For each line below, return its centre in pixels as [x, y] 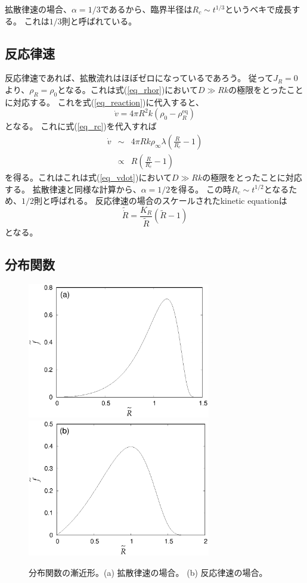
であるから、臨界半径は [146, 9]
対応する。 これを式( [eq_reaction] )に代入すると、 [108, 102]
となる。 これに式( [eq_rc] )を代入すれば [81, 126]
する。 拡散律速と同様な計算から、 [73, 189]
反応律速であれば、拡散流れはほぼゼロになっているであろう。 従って [139, 78]
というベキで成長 [258, 9]
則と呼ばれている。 [99, 21]
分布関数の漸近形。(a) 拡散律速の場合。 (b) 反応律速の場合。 [148, 573]
